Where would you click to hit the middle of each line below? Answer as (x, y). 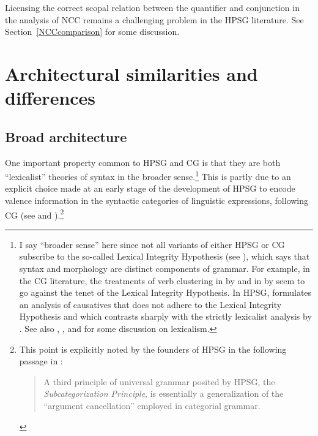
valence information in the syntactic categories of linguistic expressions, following (157, 200)
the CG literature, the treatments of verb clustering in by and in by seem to (162, 280)
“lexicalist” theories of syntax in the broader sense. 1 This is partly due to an (148, 175)
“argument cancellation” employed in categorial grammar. (152, 405)
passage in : (41, 361)
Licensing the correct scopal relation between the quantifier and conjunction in (152, 7)
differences (50, 98)
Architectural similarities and (131, 73)
